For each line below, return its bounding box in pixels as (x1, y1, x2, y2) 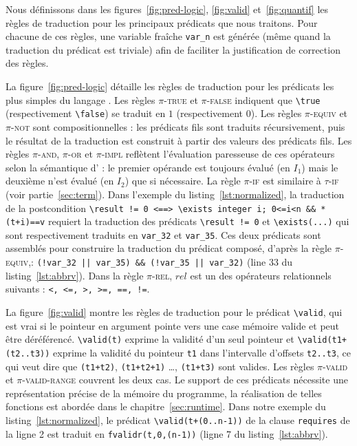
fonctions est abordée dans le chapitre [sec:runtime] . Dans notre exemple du (6, 399, 326, 414)
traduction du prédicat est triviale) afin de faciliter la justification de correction (6, 42, 340, 56)
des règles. (6, 56, 49, 70)
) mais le (301, 160, 338, 174)
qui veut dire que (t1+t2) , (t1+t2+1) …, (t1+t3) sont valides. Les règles (6, 359, 314, 373)
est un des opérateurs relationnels (190, 268, 332, 282)
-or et (67, 147, 93, 161)
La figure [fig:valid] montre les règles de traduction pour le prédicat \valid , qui (6, 304, 343, 319)
